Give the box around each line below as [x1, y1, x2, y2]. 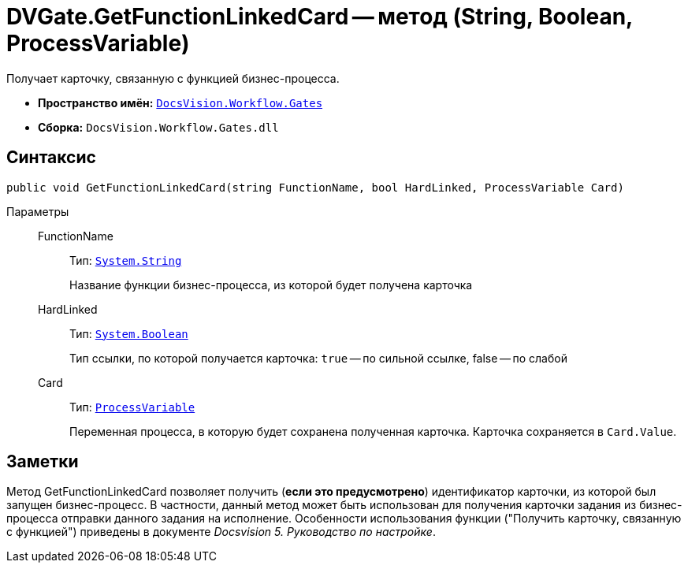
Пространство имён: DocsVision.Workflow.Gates [38, 95, 323, 110]
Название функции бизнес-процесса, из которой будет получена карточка [69, 277, 473, 292]
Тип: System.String [69, 253, 182, 267]
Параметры [6, 204, 69, 218]
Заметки [6, 452, 79, 472]
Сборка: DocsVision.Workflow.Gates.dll [38, 120, 279, 134]
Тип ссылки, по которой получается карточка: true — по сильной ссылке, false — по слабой [69, 351, 567, 365]
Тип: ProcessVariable [69, 400, 195, 414]
